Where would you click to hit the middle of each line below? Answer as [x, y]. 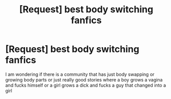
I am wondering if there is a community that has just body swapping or [80, 74]
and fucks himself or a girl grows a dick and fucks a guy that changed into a [86, 85]
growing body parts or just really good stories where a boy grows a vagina [84, 80]
